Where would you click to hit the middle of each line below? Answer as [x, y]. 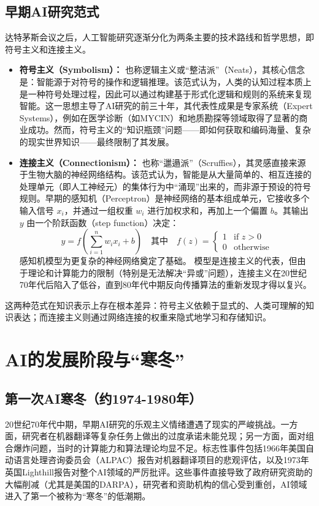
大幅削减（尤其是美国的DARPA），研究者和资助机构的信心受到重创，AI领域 [156, 484]
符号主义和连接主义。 [48, 49]
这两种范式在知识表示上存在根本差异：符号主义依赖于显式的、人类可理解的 [155, 305]
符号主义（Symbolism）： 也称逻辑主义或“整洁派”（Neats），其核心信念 [162, 70]
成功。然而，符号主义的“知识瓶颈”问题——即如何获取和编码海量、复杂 [170, 130]
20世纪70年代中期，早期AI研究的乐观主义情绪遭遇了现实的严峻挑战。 [143, 424]
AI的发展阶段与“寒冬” [95, 359]
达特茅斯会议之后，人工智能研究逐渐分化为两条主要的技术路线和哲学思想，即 [159, 37]
